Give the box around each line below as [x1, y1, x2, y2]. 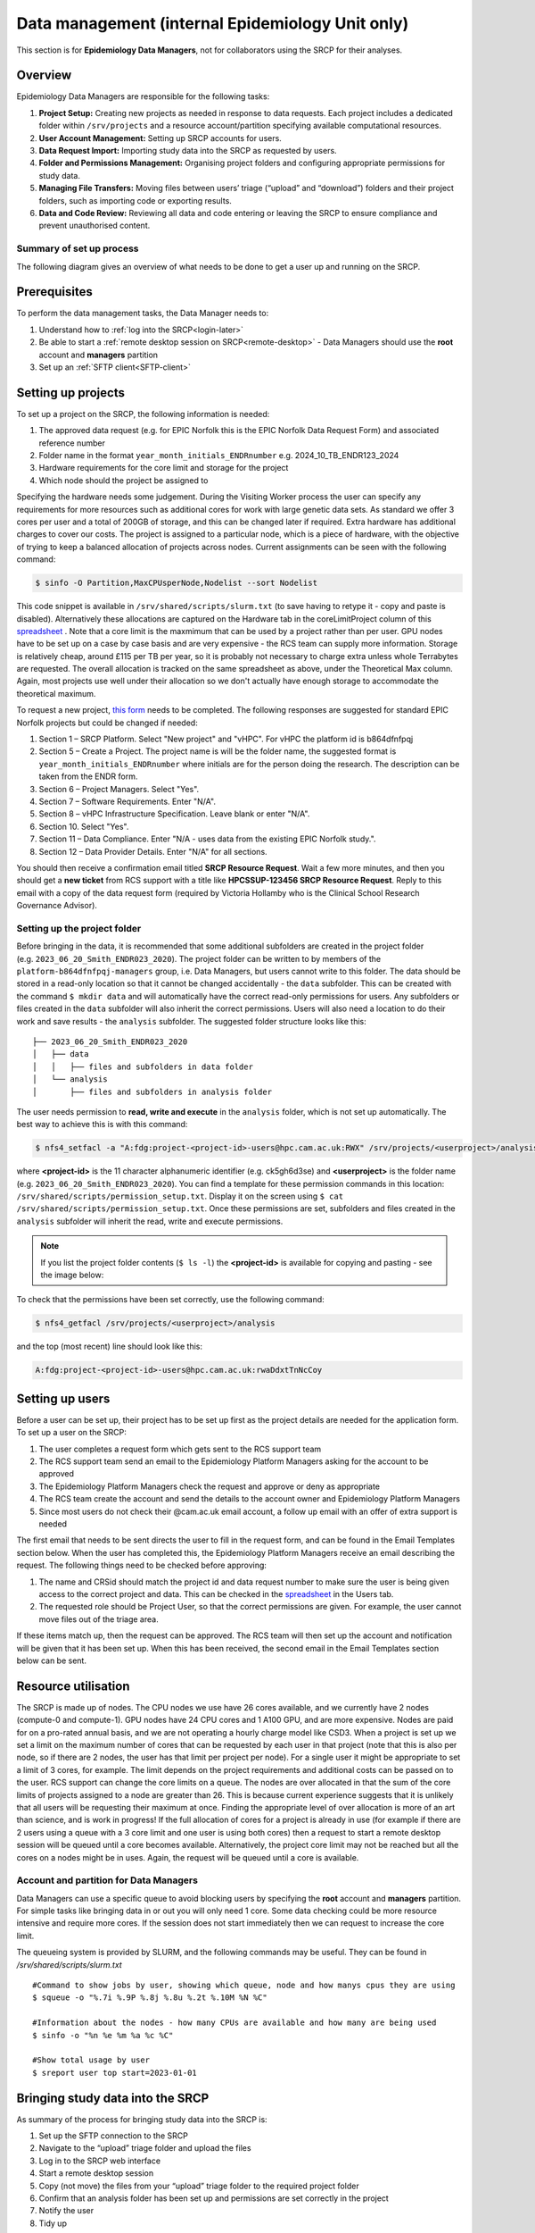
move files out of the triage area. [38, 1613, 160, 1625]
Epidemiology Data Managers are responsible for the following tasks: [16, 91, 270, 102]
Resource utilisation [16, 1678, 130, 1694]
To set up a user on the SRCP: [16, 1427, 127, 1438]
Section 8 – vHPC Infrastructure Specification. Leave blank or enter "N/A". [38, 808, 310, 819]
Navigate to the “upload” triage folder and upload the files [38, 2143, 251, 2154]
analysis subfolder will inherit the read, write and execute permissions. [16, 1216, 284, 1226]
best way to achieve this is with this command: [16, 1119, 188, 1130]
